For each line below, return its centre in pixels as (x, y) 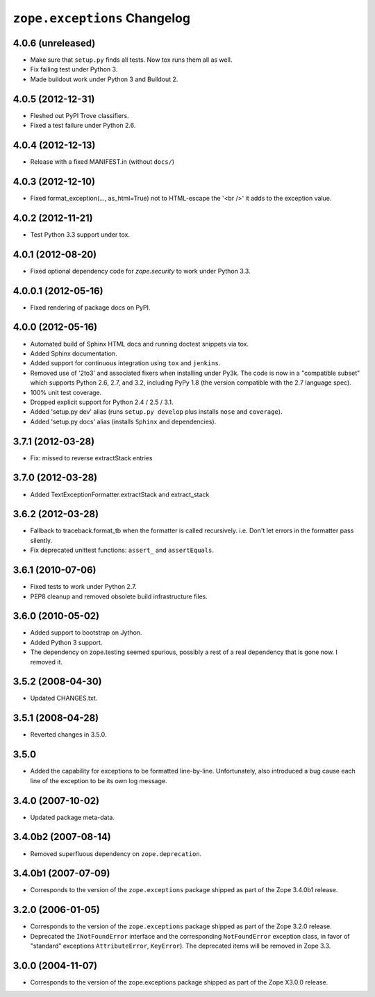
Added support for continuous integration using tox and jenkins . (125, 363)
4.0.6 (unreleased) (54, 43)
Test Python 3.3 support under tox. (80, 234)
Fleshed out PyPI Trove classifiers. (80, 115)
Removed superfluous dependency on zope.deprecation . (116, 853)
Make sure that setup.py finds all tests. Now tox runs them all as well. (131, 60)
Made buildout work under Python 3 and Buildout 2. (104, 79)
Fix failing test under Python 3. (74, 69)
